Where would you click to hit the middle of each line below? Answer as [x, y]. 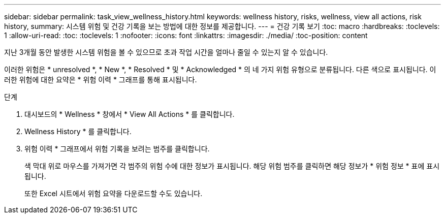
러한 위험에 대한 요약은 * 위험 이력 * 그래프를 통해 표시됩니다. [101, 80]
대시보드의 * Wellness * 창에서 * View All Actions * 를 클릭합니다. [130, 114]
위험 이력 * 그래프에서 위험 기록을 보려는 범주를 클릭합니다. [117, 149]
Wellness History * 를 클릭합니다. [78, 131]
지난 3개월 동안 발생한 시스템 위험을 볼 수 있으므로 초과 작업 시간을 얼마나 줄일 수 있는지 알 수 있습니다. [166, 52]
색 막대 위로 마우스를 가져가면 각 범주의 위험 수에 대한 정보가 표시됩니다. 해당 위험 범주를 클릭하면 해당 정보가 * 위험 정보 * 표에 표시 [232, 166]
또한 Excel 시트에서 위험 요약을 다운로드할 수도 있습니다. [114, 193]
